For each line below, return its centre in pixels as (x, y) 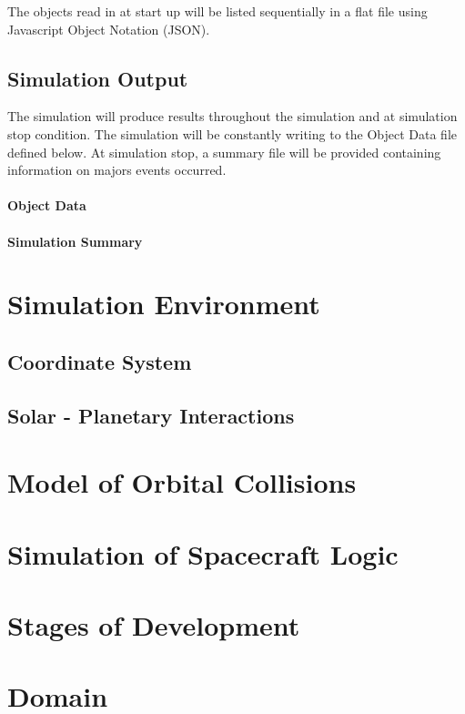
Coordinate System (100, 361)
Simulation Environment (164, 304)
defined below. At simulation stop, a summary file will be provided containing (224, 152)
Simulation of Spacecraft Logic (203, 553)
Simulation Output (98, 78)
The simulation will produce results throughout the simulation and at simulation (232, 116)
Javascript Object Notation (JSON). (109, 29)
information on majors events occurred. (117, 170)
